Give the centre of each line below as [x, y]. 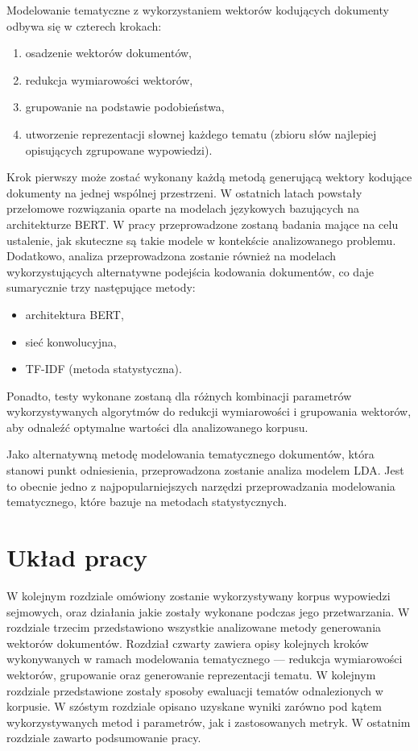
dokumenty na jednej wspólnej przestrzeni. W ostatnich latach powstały [184, 192]
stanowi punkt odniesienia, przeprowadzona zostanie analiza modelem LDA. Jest [205, 470]
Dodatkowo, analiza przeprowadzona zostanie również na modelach [172, 256]
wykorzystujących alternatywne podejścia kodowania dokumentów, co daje [190, 271]
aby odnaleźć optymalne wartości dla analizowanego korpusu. [157, 427]
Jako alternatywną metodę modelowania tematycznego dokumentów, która [190, 454]
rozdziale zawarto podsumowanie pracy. [104, 738]
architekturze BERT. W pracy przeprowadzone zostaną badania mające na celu [203, 224]
